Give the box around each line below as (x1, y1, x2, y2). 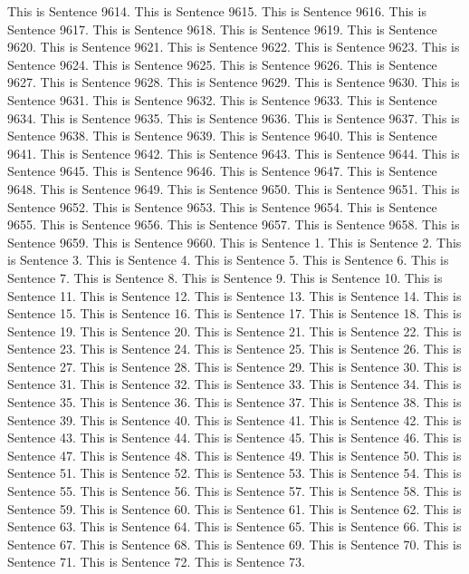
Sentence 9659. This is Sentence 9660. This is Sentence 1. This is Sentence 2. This (7, 232, 462, 251)
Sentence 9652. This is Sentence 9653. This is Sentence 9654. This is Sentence (7, 197, 437, 216)
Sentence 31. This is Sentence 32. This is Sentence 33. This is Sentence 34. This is (7, 375, 462, 394)
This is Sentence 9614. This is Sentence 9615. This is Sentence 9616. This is (7, 2, 426, 20)
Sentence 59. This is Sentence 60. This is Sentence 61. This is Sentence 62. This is (7, 499, 462, 518)
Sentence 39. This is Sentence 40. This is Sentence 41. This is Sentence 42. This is (7, 410, 462, 429)
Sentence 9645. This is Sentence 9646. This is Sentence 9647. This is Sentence (7, 161, 437, 180)
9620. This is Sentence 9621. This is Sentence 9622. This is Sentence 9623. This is (7, 37, 460, 56)
